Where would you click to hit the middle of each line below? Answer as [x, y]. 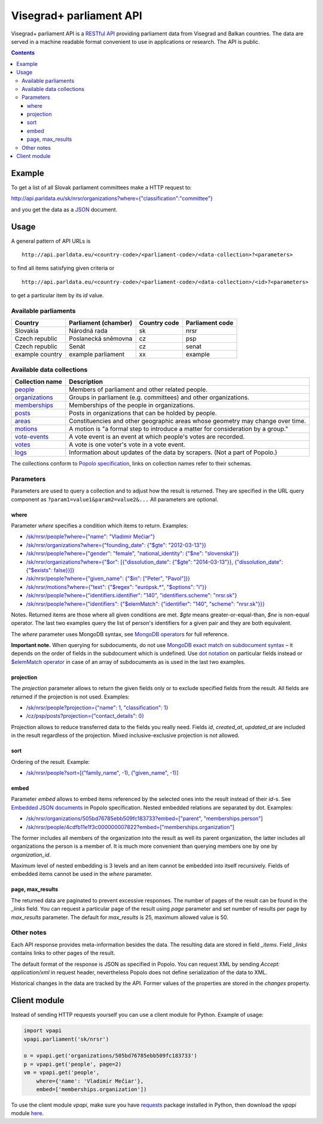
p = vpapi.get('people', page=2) [73, 1064]
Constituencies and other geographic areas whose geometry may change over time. [188, 421]
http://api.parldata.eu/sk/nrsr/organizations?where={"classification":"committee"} [112, 198]
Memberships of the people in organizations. [132, 406]
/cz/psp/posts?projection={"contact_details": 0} [85, 716]
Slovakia [27, 331]
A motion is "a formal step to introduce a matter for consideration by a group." [179, 429]
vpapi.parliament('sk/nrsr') [66, 1039]
